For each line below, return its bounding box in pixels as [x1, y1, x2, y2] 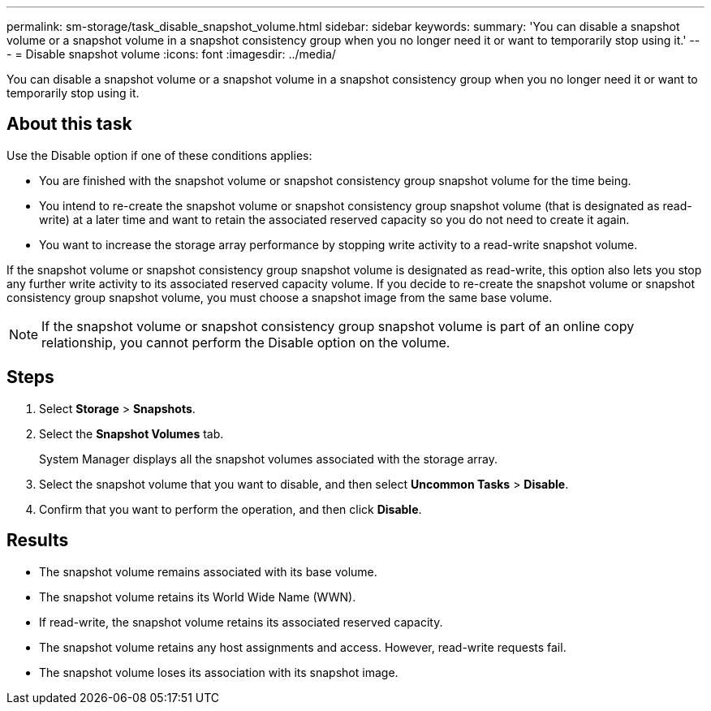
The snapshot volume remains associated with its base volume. [39, 564, 377, 579]
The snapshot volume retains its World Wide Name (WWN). [39, 589, 356, 604]
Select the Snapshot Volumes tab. [39, 426, 224, 441]
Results [6, 530, 69, 551]
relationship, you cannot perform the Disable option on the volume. [41, 334, 450, 351]
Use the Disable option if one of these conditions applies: [6, 148, 312, 162]
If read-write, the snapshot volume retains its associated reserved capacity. [39, 614, 443, 629]
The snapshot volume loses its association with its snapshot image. [39, 665, 399, 679]
